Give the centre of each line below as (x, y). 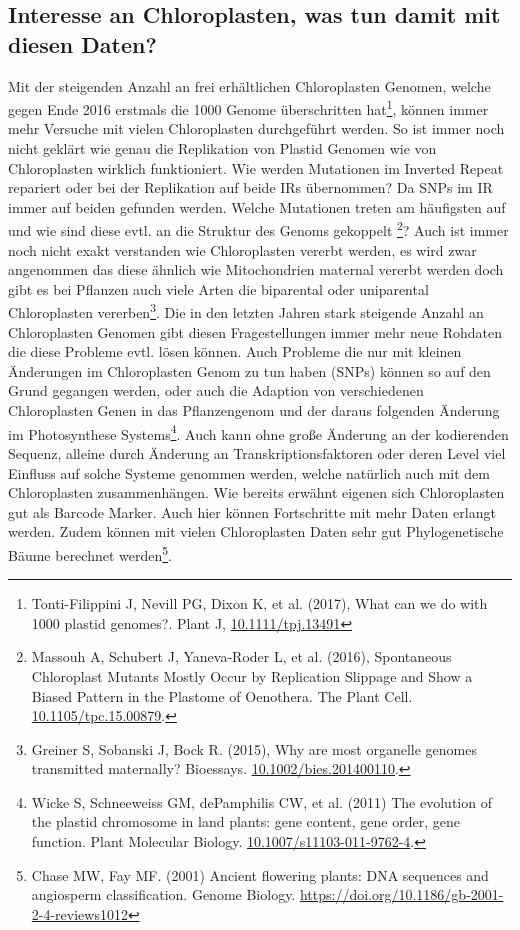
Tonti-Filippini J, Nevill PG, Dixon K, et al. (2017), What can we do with (259, 603)
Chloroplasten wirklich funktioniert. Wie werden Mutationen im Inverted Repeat (256, 167)
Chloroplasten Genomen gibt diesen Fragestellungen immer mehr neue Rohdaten (255, 331)
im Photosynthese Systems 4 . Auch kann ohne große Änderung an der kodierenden (258, 432)
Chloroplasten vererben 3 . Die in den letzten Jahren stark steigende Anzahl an (246, 311)
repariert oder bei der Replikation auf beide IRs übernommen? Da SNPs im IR (250, 187)
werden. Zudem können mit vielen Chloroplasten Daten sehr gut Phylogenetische (256, 531)
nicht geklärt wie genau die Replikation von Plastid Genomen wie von (222, 148)
